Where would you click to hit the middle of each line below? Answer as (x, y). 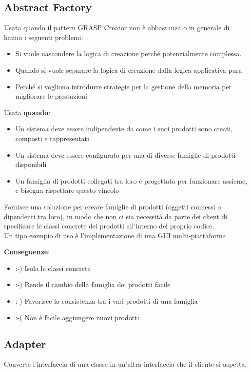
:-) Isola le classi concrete (53, 268)
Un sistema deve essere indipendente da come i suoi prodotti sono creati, (124, 129)
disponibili (31, 164)
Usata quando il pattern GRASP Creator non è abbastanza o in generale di (117, 28)
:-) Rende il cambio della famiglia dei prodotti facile (93, 284)
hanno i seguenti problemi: (44, 37)
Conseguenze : (27, 252)
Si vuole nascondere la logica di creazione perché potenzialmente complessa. (128, 53)
